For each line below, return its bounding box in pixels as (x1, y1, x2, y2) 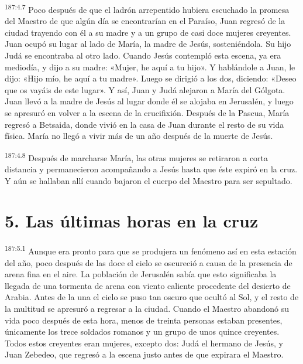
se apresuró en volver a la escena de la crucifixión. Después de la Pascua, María (5, 107, 290, 118)
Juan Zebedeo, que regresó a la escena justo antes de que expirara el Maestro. (5, 348, 284, 360)
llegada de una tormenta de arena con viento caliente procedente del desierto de (5, 279, 291, 291)
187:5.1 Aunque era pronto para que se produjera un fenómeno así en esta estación (5, 243, 297, 257)
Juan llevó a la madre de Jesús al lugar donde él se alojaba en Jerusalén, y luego (5, 95, 294, 107)
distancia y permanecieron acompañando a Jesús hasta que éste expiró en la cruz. (5, 163, 298, 175)
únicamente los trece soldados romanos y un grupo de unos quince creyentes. (5, 325, 280, 338)
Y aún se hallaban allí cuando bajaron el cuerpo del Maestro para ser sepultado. (5, 174, 292, 186)
